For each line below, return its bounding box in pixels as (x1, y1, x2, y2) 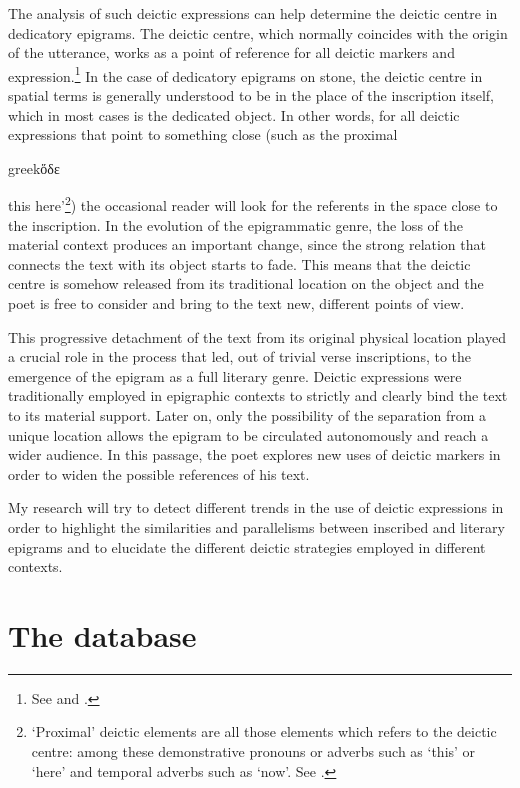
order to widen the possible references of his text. (8, 463, 310, 484)
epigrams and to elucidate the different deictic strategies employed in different (8, 536, 486, 557)
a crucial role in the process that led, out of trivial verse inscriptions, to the (8, 346, 472, 367)
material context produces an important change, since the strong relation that (8, 234, 486, 255)
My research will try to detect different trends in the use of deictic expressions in (8, 497, 504, 518)
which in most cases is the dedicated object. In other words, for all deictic (8, 104, 460, 125)
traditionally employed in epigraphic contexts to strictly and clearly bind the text (8, 385, 508, 406)
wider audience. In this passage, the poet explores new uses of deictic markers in (8, 444, 501, 465)
